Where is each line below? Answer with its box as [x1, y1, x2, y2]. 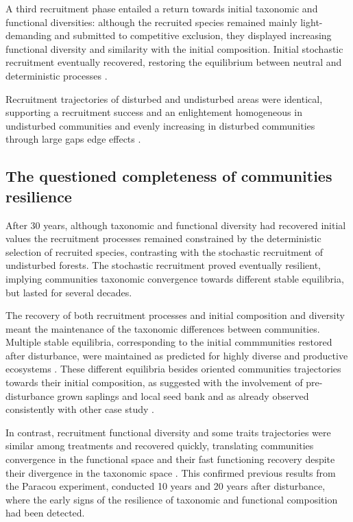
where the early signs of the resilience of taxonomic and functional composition [5, 492, 338, 506]
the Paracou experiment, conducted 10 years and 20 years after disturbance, [5, 479, 326, 493]
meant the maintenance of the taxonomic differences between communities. [5, 321, 320, 335]
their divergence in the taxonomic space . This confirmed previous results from [5, 465, 336, 479]
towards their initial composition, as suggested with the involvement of [5, 375, 303, 390]
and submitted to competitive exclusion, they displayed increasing [54, 28, 332, 43]
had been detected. [5, 506, 85, 520]
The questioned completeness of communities [5, 165, 332, 187]
